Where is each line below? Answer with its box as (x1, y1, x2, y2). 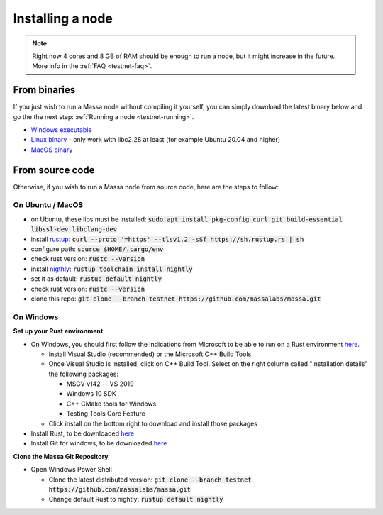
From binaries (13, 84, 76, 96)
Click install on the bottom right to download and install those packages (48, 419, 258, 428)
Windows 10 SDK (66, 389, 116, 398)
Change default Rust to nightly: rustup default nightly (48, 495, 223, 504)
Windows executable (30, 126, 92, 134)
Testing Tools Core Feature (66, 409, 145, 418)
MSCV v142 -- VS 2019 (66, 380, 134, 388)
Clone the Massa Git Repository (13, 452, 109, 460)
